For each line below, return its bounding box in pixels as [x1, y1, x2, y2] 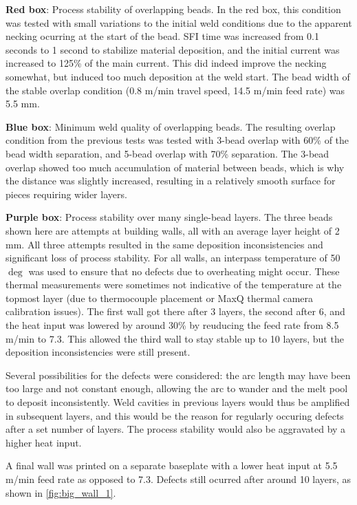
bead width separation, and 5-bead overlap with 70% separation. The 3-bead [6, 146, 329, 160]
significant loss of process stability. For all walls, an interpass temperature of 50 [6, 250, 340, 265]
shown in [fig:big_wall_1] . [6, 485, 116, 499]
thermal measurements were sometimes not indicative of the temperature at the [6, 277, 342, 292]
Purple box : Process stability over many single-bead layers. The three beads [6, 210, 333, 224]
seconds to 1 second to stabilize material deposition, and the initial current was [6, 42, 340, 56]
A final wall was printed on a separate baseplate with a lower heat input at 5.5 [6, 458, 338, 473]
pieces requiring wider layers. [6, 186, 127, 201]
